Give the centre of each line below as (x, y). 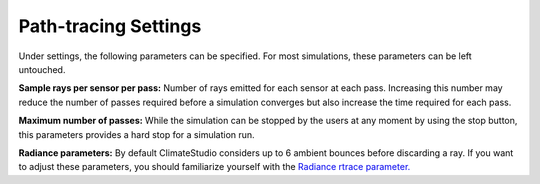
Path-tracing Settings (110, 26)
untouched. (42, 69)
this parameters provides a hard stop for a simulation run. (136, 134)
